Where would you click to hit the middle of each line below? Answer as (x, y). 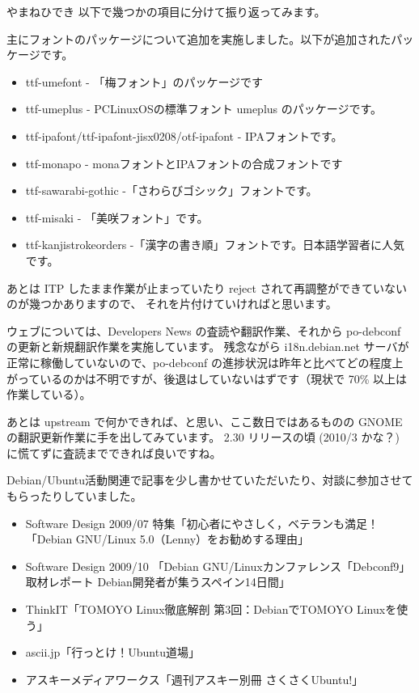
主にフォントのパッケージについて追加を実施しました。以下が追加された (199, 38)
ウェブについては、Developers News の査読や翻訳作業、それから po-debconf (204, 330)
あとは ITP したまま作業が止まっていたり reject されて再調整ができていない (207, 287)
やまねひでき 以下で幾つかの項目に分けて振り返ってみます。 (166, 11)
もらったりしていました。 (74, 496)
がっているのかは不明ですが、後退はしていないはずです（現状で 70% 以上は (207, 378)
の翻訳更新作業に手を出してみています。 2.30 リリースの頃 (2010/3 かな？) (203, 437)
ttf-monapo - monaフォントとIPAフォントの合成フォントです (184, 163)
